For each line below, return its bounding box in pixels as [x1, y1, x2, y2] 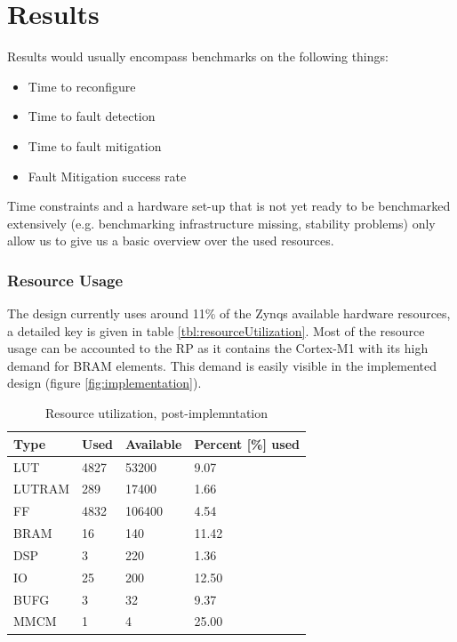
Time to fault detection [28, 107, 156, 125]
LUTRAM [13, 479, 69, 498]
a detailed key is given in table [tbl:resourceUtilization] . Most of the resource [7, 321, 425, 340]
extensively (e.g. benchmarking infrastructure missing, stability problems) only [7, 213, 436, 232]
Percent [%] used [194, 434, 300, 453]
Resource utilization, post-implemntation [44, 404, 269, 422]
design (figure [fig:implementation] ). [7, 373, 202, 392]
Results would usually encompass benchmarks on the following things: [7, 47, 389, 66]
